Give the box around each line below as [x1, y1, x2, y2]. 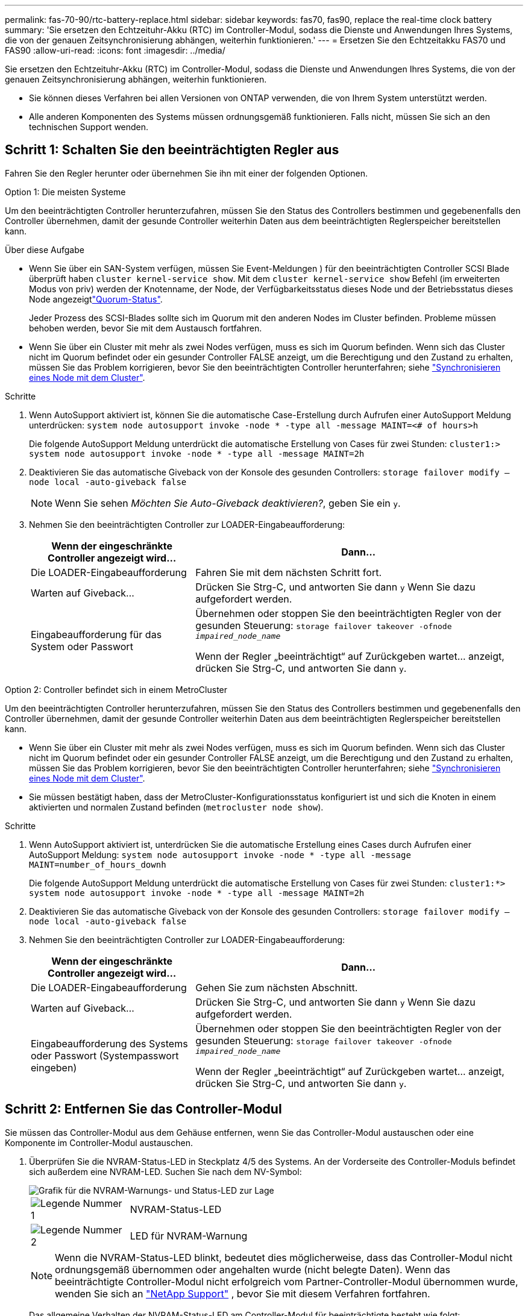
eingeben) [31, 1062, 77, 1074]
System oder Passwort [31, 641, 133, 653]
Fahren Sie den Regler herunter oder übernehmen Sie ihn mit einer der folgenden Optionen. [5, 168, 368, 178]
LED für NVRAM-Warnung [130, 1229, 248, 1242]
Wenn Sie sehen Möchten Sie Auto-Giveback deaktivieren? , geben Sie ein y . [55, 497, 401, 509]
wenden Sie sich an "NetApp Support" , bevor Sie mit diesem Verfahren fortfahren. [55, 1287, 430, 1300]
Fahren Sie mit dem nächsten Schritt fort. [195, 566, 382, 578]
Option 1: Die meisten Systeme [5, 186, 126, 197]
